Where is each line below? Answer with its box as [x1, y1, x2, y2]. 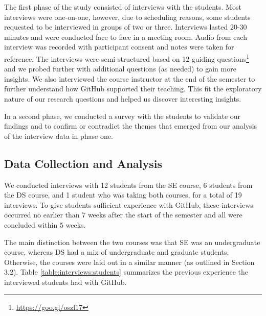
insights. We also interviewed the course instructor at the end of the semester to [4, 73, 255, 84]
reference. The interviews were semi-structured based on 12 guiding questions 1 [4, 52, 249, 64]
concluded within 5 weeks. [4, 219, 86, 230]
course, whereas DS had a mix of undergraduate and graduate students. [4, 247, 229, 257]
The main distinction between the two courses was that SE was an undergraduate [4, 236, 260, 247]
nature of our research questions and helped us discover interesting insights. [4, 93, 241, 104]
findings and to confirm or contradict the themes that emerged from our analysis [4, 120, 257, 131]
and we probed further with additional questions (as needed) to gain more [4, 63, 236, 74]
